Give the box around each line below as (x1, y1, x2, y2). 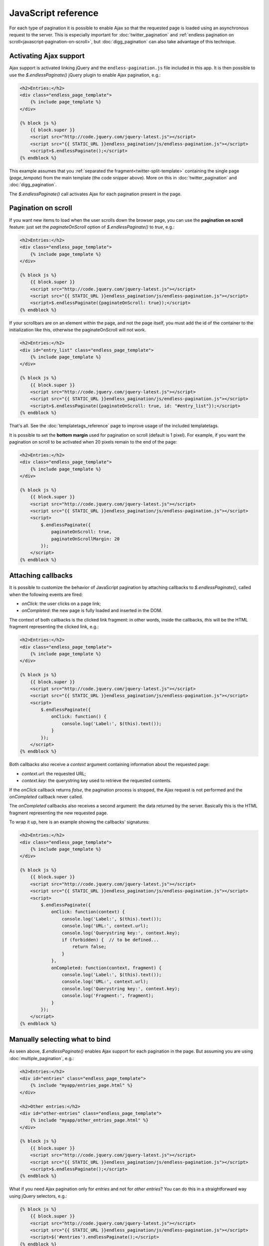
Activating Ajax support (9, 52, 85, 60)
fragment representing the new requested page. (9, 810, 108, 816)
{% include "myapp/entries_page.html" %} (30, 1083, 133, 1089)
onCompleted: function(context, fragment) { (51, 965, 162, 970)
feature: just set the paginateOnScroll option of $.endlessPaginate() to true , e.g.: (9, 224, 175, 230)
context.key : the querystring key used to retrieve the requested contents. (21, 778, 172, 783)
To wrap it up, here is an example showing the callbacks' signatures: (9, 819, 150, 825)
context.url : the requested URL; (21, 771, 86, 777)
